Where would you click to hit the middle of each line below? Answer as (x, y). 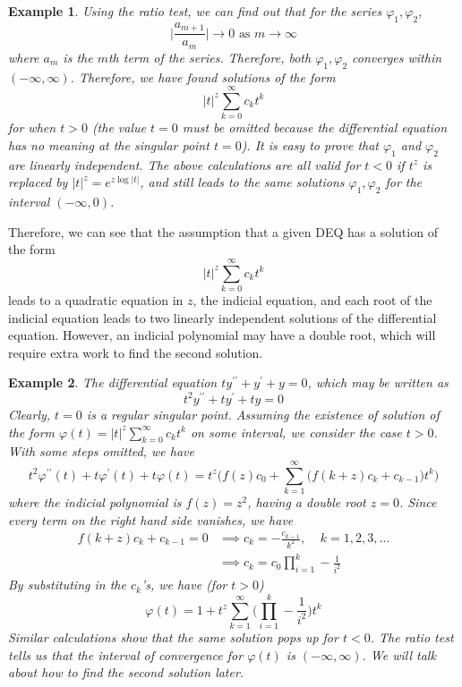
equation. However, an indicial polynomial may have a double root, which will (222, 335)
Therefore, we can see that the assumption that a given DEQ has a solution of (223, 231)
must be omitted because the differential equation (315, 127)
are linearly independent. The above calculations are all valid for (184, 164)
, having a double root (307, 502)
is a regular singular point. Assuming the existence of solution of (263, 414)
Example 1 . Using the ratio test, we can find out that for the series (195, 11)
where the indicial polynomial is (95, 502)
